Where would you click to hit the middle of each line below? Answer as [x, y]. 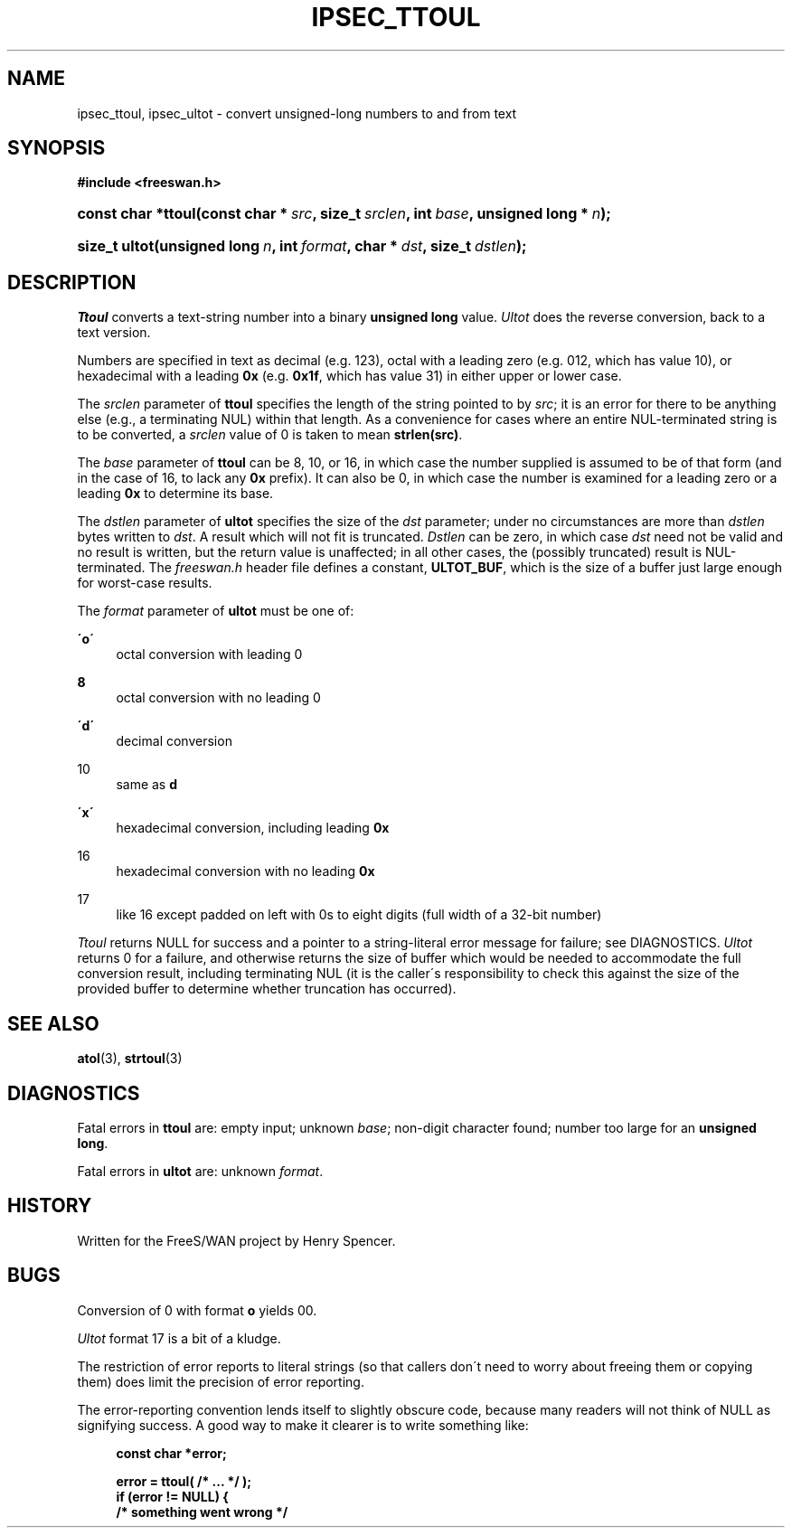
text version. [114, 333]
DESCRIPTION [72, 282]
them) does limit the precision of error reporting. [221, 1381]
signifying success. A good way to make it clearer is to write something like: [303, 1425]
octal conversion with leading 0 [209, 654]
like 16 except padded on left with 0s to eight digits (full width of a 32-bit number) [359, 915]
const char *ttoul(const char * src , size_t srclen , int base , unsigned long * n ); [344, 214]
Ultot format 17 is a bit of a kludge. [179, 1338]
